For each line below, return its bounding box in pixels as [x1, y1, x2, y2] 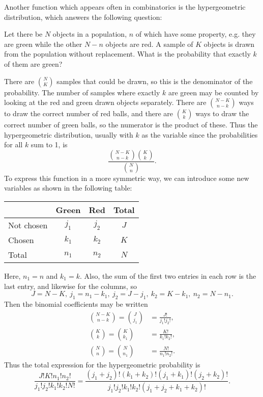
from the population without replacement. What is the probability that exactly [4, 48, 251, 59]
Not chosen [8, 219, 48, 231]
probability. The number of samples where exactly [4, 87, 160, 97]
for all [4, 139, 23, 150]
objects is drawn [203, 38, 255, 49]
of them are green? [4, 58, 63, 69]
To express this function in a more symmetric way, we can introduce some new [4, 172, 249, 183]
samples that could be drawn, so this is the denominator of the [56, 75, 253, 86]
